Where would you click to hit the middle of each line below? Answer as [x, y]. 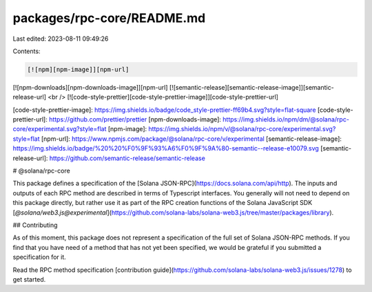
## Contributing [35, 225]
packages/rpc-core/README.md [109, 18]
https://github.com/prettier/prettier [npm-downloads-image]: [135, 119]
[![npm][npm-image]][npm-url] [78, 69]
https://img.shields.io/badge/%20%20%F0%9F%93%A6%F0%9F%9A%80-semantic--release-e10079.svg [166, 148]
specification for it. [40, 257]
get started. [29, 279]
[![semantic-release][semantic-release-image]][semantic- [251, 87]
